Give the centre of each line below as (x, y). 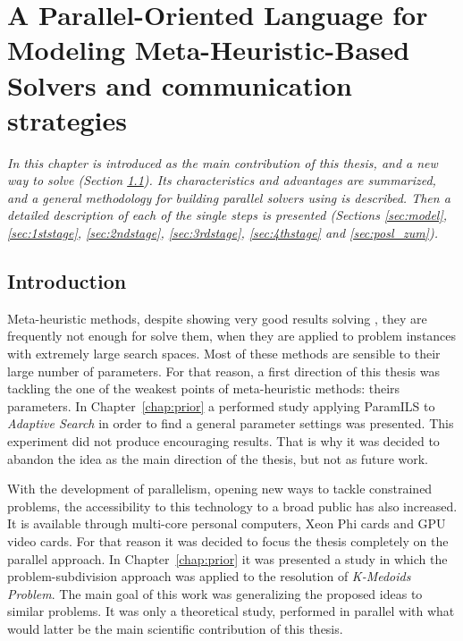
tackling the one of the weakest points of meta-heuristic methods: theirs (204, 388)
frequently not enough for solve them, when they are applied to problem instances (232, 336)
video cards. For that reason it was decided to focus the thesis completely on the (228, 540)
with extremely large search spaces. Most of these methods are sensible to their (224, 354)
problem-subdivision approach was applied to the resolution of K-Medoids (209, 576)
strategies (67, 119)
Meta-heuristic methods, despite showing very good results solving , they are (217, 318)
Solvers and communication (180, 84)
